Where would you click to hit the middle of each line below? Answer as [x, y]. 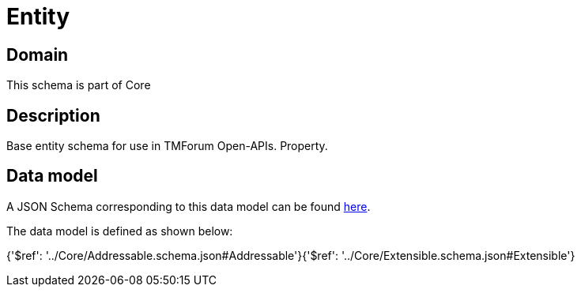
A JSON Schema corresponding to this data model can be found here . [189, 206]
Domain [38, 54]
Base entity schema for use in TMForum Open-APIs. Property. [167, 146]
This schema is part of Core [79, 85]
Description [53, 115]
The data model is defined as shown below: [120, 231]
